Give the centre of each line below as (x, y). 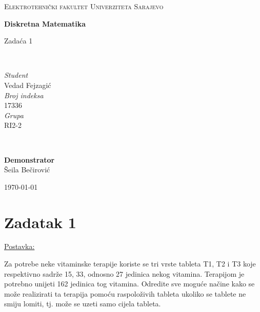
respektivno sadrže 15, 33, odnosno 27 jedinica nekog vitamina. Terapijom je (124, 273)
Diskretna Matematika (45, 23)
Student (16, 75)
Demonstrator (29, 159)
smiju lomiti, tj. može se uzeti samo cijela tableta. (83, 304)
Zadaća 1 (18, 41)
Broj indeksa (24, 95)
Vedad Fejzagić (28, 85)
